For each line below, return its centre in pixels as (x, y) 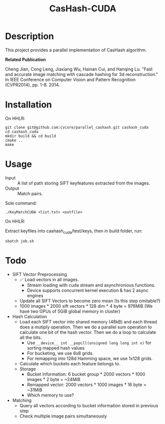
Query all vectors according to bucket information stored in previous (89, 405)
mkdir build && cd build (31, 136)
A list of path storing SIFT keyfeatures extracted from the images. (84, 183)
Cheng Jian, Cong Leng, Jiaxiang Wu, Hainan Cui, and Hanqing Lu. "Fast (79, 69)
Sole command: (21, 203)
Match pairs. (30, 193)
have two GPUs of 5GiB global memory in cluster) (70, 311)
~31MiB (35, 389)
